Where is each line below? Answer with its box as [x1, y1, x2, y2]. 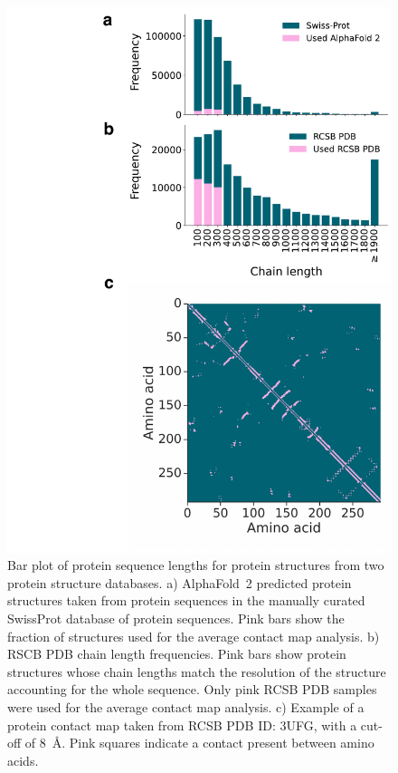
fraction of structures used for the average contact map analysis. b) [7, 626, 380, 645]
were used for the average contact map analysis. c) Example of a [7, 697, 365, 716]
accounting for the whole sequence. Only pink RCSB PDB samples [7, 680, 377, 699]
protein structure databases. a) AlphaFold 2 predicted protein [7, 573, 352, 592]
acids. [7, 750, 39, 769]
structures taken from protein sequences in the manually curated [7, 591, 365, 610]
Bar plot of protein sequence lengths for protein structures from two [7, 556, 384, 575]
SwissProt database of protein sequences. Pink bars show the [7, 608, 345, 627]
